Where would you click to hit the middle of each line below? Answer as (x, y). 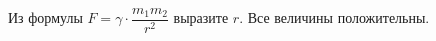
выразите (201, 17)
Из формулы (45, 17)
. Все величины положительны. (334, 17)
